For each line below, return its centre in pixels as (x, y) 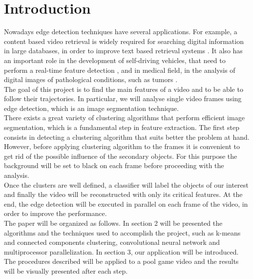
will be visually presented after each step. (66, 270)
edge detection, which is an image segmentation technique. (91, 108)
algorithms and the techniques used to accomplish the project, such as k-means (122, 232)
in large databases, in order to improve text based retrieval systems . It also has (123, 51)
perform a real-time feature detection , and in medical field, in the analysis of (120, 70)
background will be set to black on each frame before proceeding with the (114, 165)
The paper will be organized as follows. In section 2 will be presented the (113, 223)
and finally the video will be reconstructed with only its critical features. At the (123, 194)
